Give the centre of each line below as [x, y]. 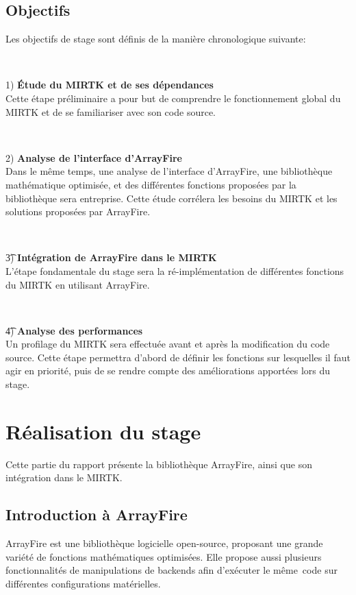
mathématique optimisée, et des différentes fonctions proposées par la [151, 184]
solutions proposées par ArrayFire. [78, 211]
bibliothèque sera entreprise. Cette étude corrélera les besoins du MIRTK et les [171, 198]
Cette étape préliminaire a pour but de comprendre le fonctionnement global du [173, 98]
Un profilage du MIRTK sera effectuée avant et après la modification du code [168, 344]
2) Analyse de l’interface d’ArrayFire [94, 157]
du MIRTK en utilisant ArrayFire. [78, 284]
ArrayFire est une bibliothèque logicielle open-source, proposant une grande [164, 543]
